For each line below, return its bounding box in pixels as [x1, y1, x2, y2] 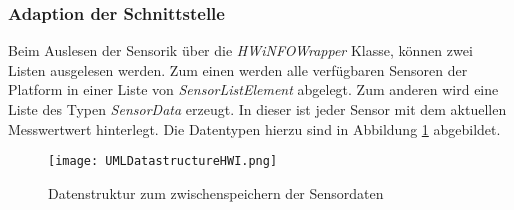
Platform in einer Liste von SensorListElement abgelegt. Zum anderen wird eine [8, 79, 499, 100]
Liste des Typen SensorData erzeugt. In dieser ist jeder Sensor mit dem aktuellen [8, 99, 507, 119]
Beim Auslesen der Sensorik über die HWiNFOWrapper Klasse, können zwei [8, 40, 473, 61]
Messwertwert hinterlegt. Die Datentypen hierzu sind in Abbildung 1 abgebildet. [8, 118, 501, 139]
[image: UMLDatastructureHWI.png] [48, 154, 278, 169]
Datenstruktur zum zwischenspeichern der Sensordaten [48, 182, 384, 203]
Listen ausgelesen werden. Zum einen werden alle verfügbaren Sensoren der [8, 59, 468, 80]
